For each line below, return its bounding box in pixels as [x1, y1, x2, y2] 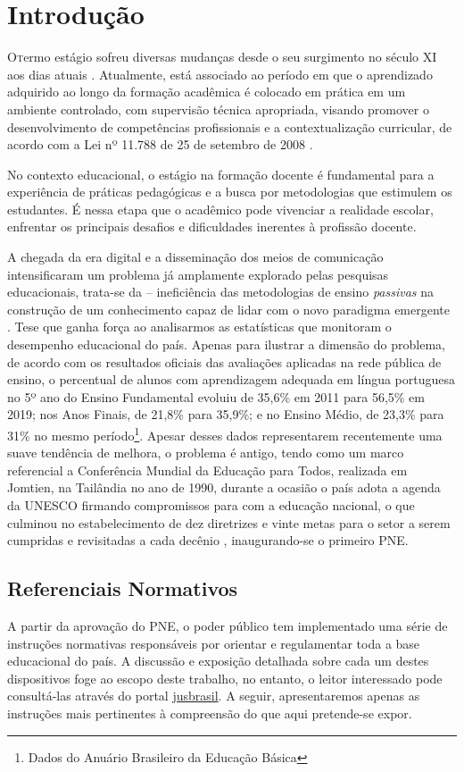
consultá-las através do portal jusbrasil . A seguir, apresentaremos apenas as [7, 686, 420, 705]
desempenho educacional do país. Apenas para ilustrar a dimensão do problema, [7, 335, 445, 354]
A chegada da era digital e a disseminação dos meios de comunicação [7, 248, 384, 266]
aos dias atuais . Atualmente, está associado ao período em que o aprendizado [7, 64, 433, 83]
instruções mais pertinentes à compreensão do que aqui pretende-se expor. [7, 703, 412, 722]
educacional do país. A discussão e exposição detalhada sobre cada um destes [7, 651, 429, 670]
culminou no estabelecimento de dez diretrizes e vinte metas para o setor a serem [7, 513, 451, 532]
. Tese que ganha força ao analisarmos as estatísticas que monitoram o [7, 317, 392, 336]
